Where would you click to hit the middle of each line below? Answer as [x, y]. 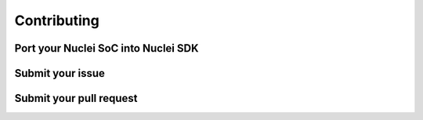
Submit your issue [60, 73]
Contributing [57, 20]
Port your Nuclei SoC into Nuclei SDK [107, 48]
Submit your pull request [76, 98]
